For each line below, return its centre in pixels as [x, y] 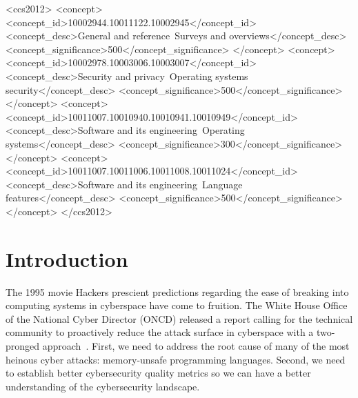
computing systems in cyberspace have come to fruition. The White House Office [177, 305]
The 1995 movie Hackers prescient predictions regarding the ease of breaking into [177, 291]
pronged [23, 346]
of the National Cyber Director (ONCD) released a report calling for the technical [179, 318]
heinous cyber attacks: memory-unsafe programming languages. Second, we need [176, 359]
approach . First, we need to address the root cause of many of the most [196, 346]
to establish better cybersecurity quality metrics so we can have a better [158, 373]
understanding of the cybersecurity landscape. [103, 386]
